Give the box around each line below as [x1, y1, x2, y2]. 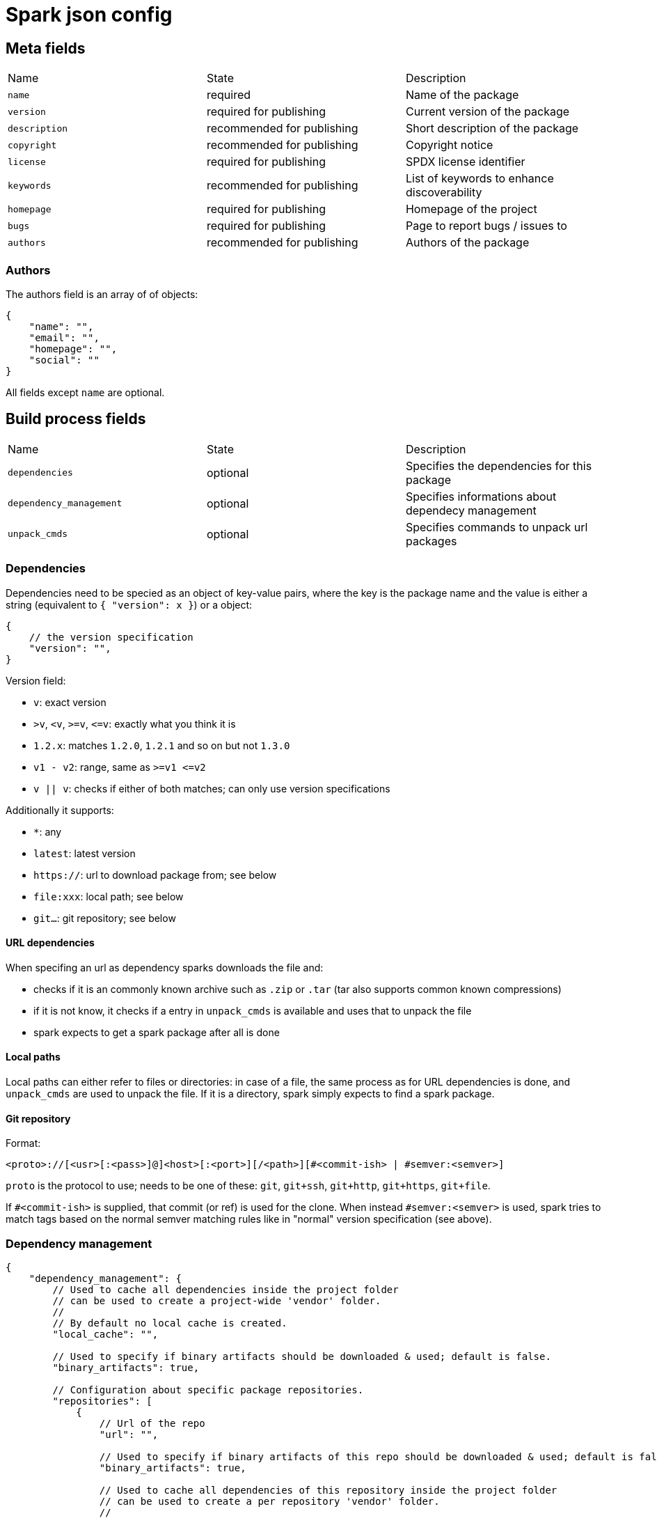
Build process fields [6, 410, 146, 428]
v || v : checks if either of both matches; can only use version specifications [33, 782, 390, 795]
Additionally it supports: [6, 804, 114, 816]
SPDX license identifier [405, 155, 525, 169]
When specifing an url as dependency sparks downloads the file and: [6, 961, 324, 973]
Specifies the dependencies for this [405, 458, 592, 473]
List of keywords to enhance [405, 171, 554, 186]
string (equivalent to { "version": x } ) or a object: [6, 598, 253, 611]
